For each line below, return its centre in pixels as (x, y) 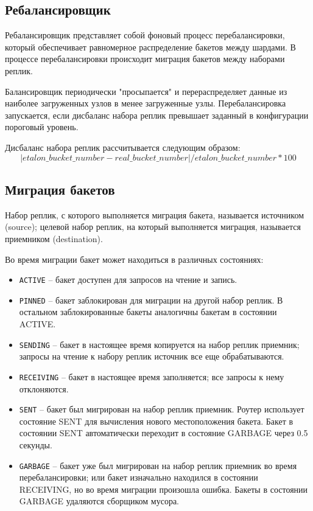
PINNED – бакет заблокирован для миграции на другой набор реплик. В (151, 300)
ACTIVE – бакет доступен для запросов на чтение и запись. (128, 280)
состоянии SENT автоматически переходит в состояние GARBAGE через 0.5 (164, 433)
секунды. (36, 444)
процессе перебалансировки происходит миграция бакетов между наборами (145, 59)
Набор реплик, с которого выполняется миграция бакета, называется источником (155, 214)
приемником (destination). (54, 238)
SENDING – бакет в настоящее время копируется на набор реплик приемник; (159, 344)
